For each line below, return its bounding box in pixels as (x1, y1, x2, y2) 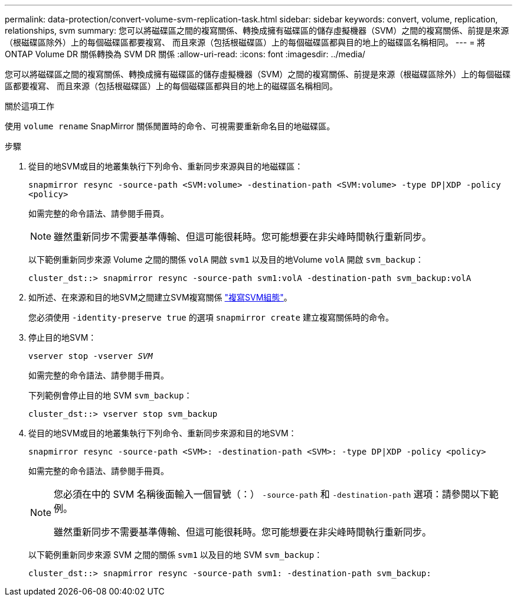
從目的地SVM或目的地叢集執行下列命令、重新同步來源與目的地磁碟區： (28, 161, 303, 171)
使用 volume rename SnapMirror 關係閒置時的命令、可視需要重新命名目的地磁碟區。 (5, 121, 335, 131)
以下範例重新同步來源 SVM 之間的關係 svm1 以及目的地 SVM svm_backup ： (28, 550, 323, 560)
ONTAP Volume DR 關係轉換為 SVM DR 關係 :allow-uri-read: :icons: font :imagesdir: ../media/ (5, 49, 365, 59)
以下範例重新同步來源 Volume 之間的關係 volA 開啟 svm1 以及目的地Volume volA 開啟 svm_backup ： (28, 254, 424, 264)
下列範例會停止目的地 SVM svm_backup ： (28, 390, 192, 400)
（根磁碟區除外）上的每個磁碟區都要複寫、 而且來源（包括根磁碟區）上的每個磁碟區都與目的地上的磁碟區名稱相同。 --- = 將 (5, 37, 486, 47)
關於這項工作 (5, 101, 54, 111)
